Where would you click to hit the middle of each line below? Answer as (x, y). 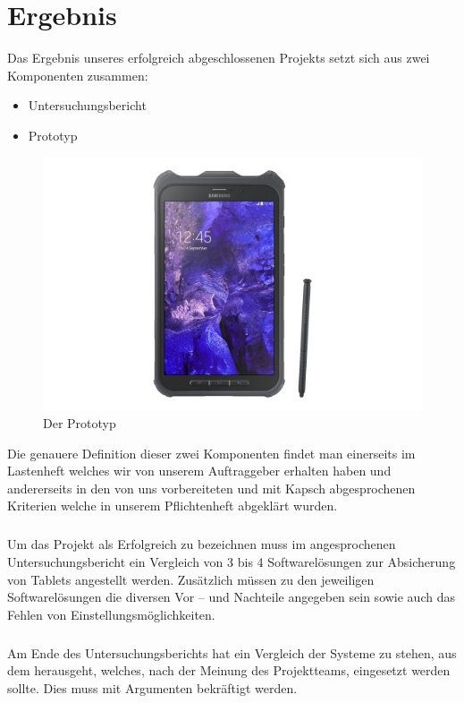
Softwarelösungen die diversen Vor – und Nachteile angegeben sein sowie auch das (231, 597)
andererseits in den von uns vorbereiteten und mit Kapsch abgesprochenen (211, 488)
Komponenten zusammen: (78, 75)
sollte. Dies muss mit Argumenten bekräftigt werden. (152, 687)
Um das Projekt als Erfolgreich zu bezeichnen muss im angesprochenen (202, 544)
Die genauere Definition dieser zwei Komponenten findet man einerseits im (211, 453)
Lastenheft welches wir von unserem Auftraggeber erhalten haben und (199, 471)
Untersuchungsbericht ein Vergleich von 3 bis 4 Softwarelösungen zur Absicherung (232, 561)
